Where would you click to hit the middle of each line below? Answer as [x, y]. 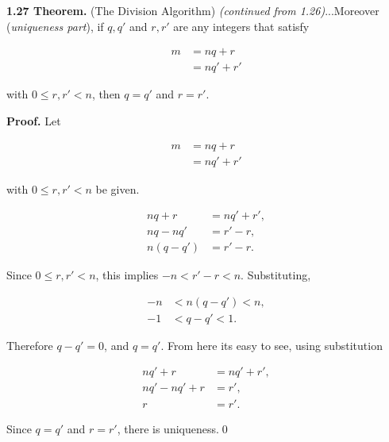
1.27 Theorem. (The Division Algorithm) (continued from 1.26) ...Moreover [193, 10]
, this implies [127, 275]
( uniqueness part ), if [55, 26]
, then [106, 94]
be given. [117, 188]
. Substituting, [276, 275]
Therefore [30, 345]
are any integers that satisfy [241, 26]
